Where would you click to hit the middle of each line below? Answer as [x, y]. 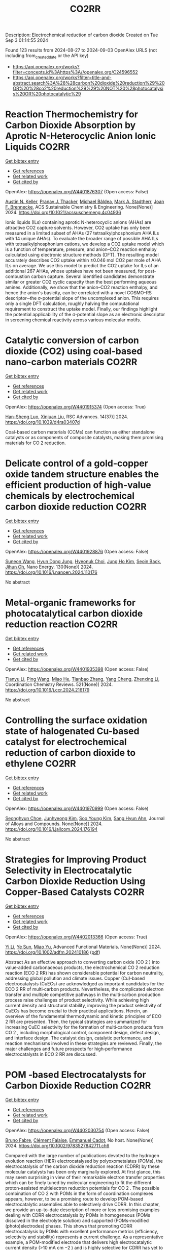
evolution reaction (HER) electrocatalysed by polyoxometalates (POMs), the [84, 1161]
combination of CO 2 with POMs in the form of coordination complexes [79, 1193]
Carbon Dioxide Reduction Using [75, 881]
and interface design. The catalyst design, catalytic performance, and [78, 1038]
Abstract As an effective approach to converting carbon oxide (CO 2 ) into [82, 962]
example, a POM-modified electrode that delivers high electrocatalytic [79, 1242]
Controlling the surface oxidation [76, 720]
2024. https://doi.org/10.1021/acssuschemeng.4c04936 [63, 212]
